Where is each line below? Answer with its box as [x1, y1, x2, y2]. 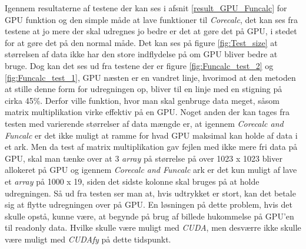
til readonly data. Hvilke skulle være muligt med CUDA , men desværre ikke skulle [5, 221, 301, 234]
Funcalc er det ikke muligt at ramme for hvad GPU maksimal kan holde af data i [5, 129, 298, 141]
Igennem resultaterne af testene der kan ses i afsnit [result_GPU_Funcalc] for [5, 2, 287, 14]
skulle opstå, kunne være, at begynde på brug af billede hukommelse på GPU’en [5, 209, 294, 222]
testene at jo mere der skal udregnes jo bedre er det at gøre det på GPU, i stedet [5, 25, 297, 37]
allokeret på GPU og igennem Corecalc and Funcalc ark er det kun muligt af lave [5, 163, 297, 176]
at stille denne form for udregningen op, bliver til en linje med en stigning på [5, 83, 282, 95]
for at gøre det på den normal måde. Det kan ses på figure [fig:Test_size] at [5, 36, 278, 48]
